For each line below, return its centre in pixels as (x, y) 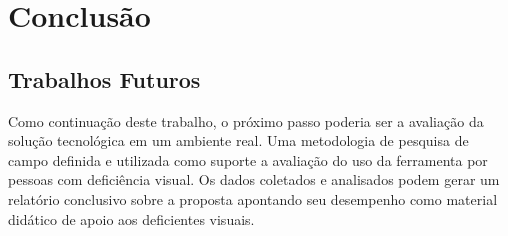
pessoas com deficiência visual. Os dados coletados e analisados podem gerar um (254, 179)
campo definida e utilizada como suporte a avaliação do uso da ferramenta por (248, 159)
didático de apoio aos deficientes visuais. (131, 218)
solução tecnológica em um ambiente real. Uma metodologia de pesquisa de (238, 140)
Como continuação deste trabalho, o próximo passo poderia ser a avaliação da (246, 120)
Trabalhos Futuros (104, 78)
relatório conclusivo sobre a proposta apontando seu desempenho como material (253, 198)
